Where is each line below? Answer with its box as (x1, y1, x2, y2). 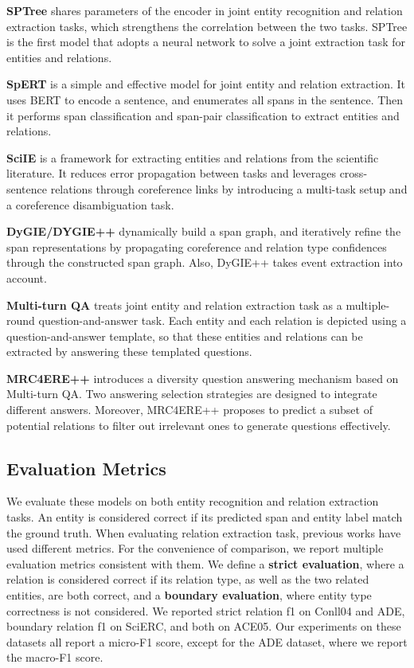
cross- (339, 165, 368, 182)
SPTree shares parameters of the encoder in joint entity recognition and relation (6, 2, 403, 18)
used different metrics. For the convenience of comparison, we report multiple (6, 540, 384, 557)
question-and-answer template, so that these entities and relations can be (6, 327, 363, 344)
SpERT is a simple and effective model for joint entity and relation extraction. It (6, 76, 406, 92)
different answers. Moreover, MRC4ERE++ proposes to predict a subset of (6, 401, 373, 418)
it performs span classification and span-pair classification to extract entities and (6, 107, 400, 123)
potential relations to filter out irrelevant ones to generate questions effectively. (6, 416, 391, 433)
